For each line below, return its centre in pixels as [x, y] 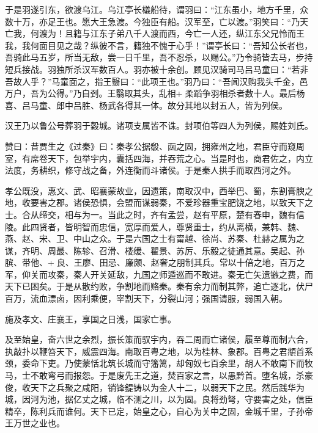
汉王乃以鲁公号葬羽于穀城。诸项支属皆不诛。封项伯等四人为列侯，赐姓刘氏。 [159, 126]
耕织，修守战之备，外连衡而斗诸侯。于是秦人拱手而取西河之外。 [167, 170]
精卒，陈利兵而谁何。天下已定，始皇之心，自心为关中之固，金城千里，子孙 [155, 411]
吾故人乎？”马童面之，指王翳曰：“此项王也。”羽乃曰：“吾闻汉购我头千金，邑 [157, 81]
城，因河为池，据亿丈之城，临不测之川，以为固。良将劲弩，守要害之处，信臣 [159, 399]
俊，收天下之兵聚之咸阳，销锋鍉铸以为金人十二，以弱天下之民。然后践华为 [155, 387]
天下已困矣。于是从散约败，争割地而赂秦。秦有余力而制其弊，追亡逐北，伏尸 [159, 286]
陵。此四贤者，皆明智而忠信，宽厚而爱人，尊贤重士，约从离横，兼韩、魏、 [155, 226]
